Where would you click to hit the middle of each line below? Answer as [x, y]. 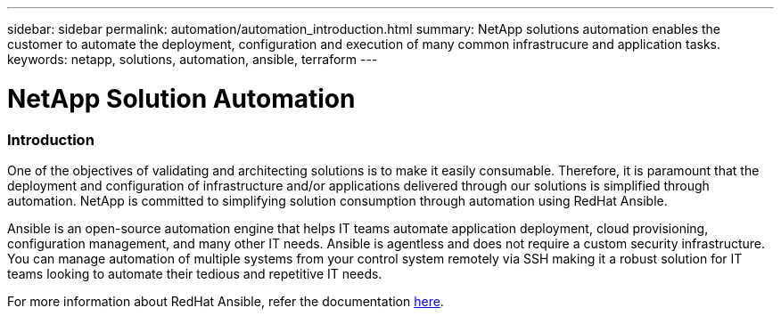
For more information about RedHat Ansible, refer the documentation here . [226, 301]
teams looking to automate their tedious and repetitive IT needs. [195, 273]
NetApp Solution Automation [181, 98]
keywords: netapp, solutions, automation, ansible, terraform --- [193, 59]
